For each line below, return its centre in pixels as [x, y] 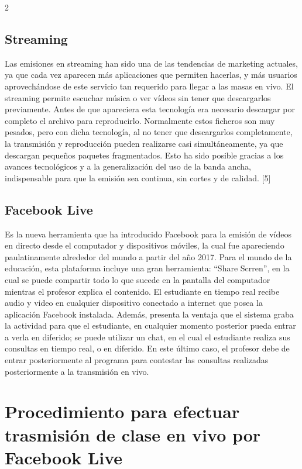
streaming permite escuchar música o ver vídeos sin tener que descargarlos [138, 97]
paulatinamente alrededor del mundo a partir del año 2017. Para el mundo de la [148, 256]
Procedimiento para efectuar [122, 411]
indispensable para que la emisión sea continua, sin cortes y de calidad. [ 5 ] [138, 177]
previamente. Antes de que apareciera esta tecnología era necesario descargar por [150, 109]
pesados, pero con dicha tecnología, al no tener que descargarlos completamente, [149, 132]
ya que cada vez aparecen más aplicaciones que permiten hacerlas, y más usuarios [151, 75]
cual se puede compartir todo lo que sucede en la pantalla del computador [138, 279]
